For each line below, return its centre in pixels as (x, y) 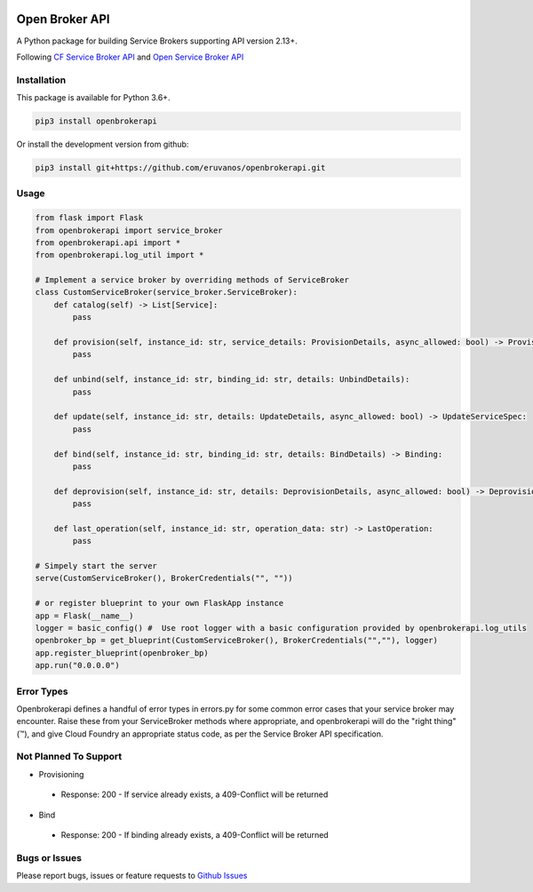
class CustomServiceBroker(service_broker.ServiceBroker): (166, 292)
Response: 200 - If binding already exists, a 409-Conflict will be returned (195, 835)
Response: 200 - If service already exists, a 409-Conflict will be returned (195, 794)
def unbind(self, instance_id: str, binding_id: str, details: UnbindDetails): (232, 379)
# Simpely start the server (96, 566)
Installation (41, 80)
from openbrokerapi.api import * (108, 243)
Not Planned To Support (69, 757)
